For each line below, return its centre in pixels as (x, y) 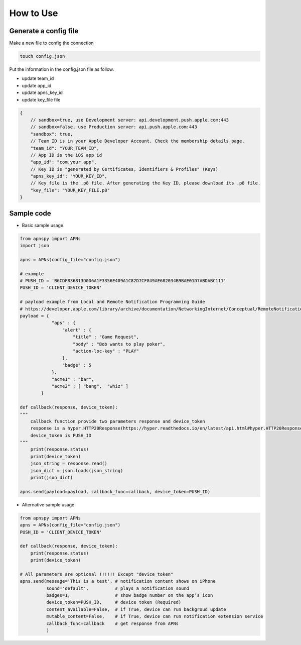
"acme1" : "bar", (73, 379)
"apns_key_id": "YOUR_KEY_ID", (69, 176)
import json (35, 246)
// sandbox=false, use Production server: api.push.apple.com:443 (114, 127)
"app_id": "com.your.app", (64, 162)
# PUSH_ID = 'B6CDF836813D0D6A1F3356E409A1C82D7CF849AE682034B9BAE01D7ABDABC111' (123, 281)
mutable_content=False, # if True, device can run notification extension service (155, 616)
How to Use (34, 13)
